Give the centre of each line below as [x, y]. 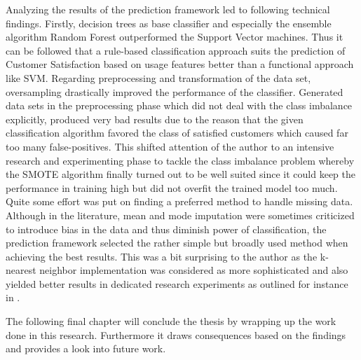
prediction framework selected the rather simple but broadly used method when [177, 243]
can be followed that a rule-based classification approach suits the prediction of [176, 50]
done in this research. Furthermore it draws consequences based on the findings [176, 334]
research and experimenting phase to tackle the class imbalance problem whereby [180, 160]
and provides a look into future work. [86, 348]
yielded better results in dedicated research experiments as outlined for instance [177, 283]
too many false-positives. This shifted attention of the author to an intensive [170, 146]
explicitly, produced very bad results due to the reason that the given [155, 119]
